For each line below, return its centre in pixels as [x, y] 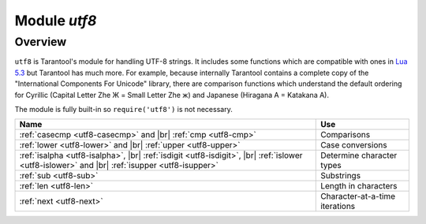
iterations [338, 207]
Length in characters [359, 186]
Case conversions [354, 145]
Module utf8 [56, 21]
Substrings [341, 176]
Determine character [359, 155]
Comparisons [346, 135]
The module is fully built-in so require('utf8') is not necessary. [123, 109]
